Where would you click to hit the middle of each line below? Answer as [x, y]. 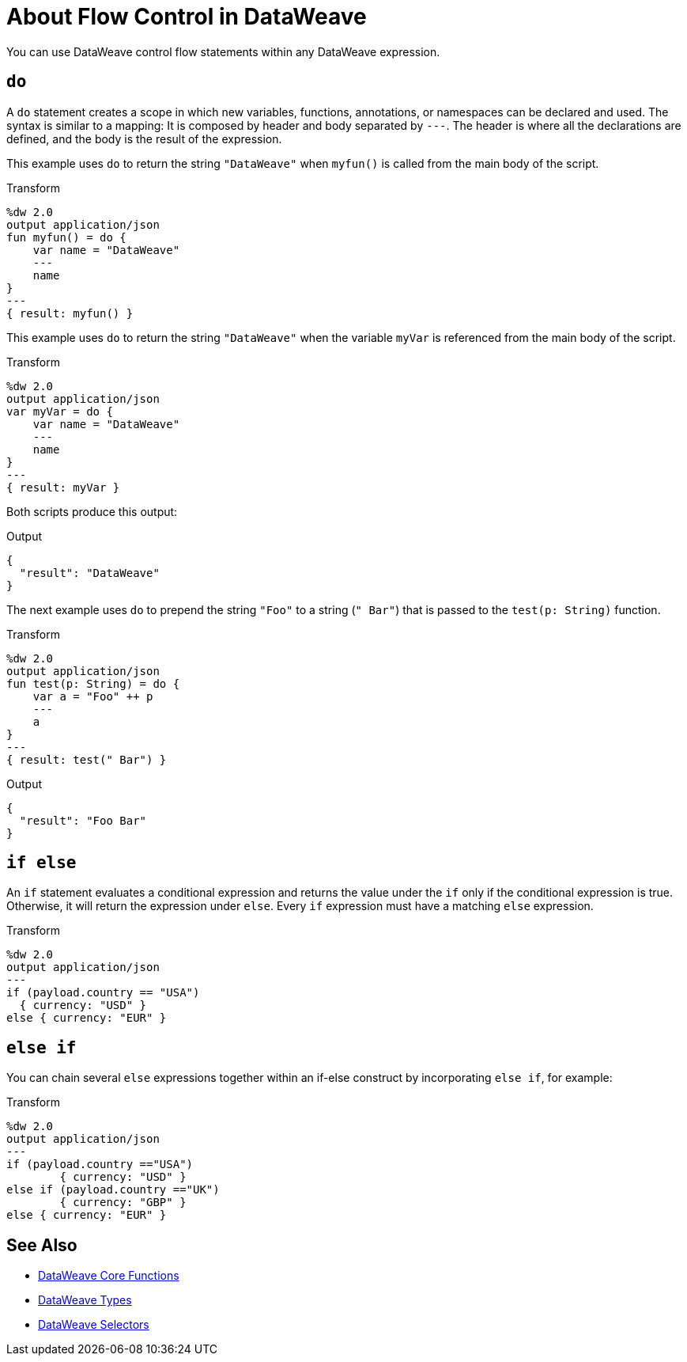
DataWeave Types [85, 1300]
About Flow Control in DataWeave [187, 17]
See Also [42, 1245]
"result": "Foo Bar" [83, 820]
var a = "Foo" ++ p [93, 696]
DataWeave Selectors [94, 1325]
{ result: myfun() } [70, 313]
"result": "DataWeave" [89, 573]
